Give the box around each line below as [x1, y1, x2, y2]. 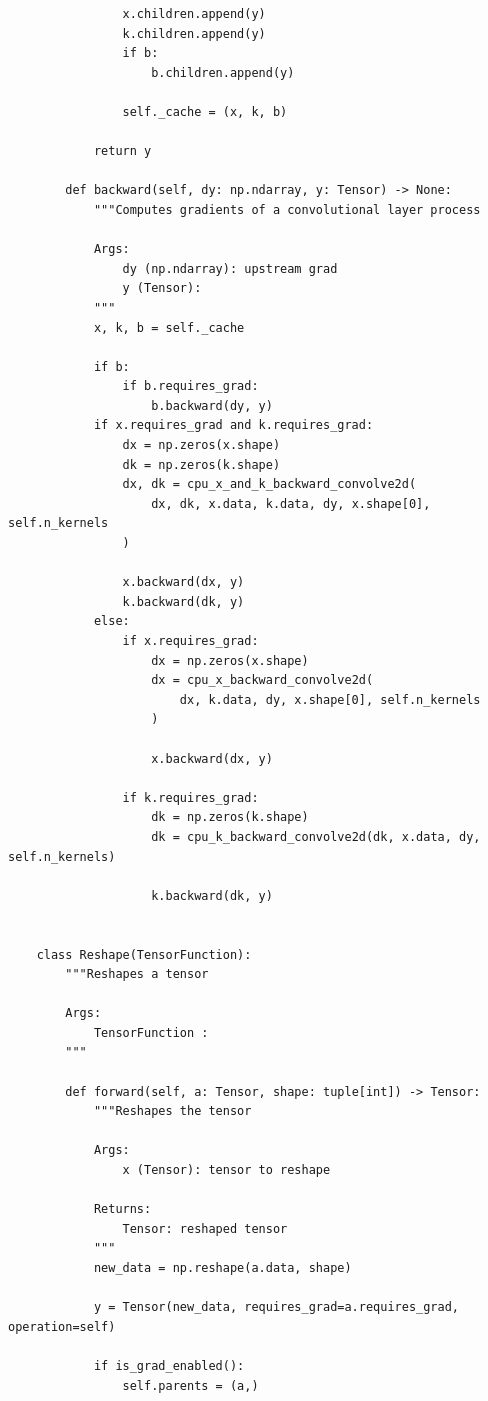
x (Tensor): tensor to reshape [122, 1163, 331, 1178]
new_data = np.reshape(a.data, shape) [93, 1261, 352, 1275]
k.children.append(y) [122, 26, 266, 41]
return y [93, 144, 152, 159]
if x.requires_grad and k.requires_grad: [93, 418, 374, 433]
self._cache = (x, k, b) [122, 104, 288, 119]
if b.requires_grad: [122, 379, 259, 394]
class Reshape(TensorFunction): [36, 947, 252, 962]
